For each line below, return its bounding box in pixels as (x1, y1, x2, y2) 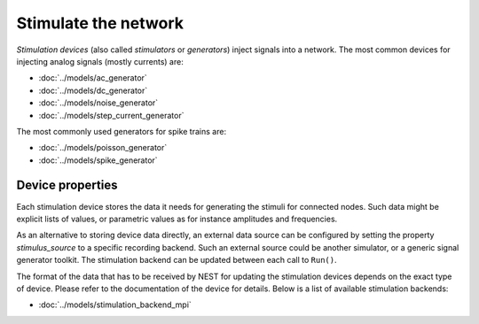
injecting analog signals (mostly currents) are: (16, 56, 184, 66)
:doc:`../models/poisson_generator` (38, 143, 168, 153)
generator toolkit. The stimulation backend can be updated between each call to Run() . (16, 255, 337, 266)
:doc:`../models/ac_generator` (38, 73, 148, 83)
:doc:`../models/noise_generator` (38, 97, 159, 108)
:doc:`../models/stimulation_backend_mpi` (38, 299, 192, 310)
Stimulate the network (16, 13, 184, 33)
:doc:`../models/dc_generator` (38, 85, 148, 96)
